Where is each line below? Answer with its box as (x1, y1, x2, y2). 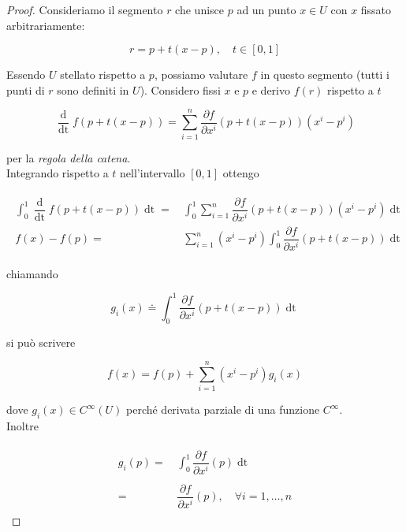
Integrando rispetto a (6, 165, 109, 181)
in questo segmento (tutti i (260, 66, 389, 83)
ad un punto (237, 2, 296, 17)
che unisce (175, 2, 225, 17)
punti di (6, 81, 45, 98)
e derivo (251, 81, 290, 98)
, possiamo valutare (154, 66, 248, 83)
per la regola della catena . (6, 149, 131, 166)
